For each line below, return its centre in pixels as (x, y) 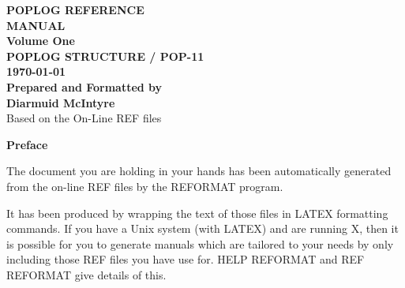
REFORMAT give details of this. (86, 274)
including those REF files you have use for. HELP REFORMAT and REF (186, 259)
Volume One (41, 41)
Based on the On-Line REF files (84, 118)
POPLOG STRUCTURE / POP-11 (105, 56)
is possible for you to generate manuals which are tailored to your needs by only (200, 243)
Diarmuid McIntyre (61, 102)
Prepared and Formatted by (84, 86)
